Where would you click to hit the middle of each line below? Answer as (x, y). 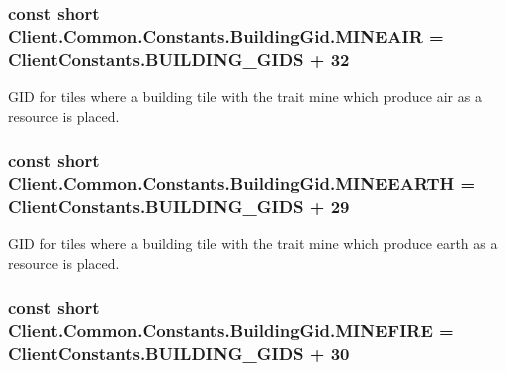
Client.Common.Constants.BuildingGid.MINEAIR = (226, 35)
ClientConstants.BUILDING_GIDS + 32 (179, 58)
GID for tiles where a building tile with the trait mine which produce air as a (245, 96)
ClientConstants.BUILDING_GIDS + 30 (179, 353)
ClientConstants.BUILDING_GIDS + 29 (179, 206)
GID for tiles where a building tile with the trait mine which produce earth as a (253, 243)
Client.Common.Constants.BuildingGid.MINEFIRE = (231, 330)
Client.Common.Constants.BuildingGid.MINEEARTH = (242, 183)
